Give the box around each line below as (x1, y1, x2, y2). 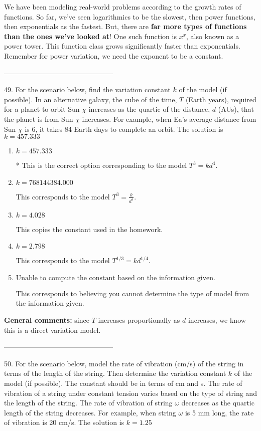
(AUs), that (218, 104, 254, 114)
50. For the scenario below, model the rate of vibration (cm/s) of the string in (4, 358, 244, 368)
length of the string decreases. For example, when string (4, 407, 176, 417)
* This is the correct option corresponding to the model (16, 160, 187, 170)
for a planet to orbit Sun (4, 104, 80, 114)
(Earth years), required (185, 94, 256, 104)
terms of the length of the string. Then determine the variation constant (4, 368, 226, 378)
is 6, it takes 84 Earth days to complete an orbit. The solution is (25, 123, 223, 134)
